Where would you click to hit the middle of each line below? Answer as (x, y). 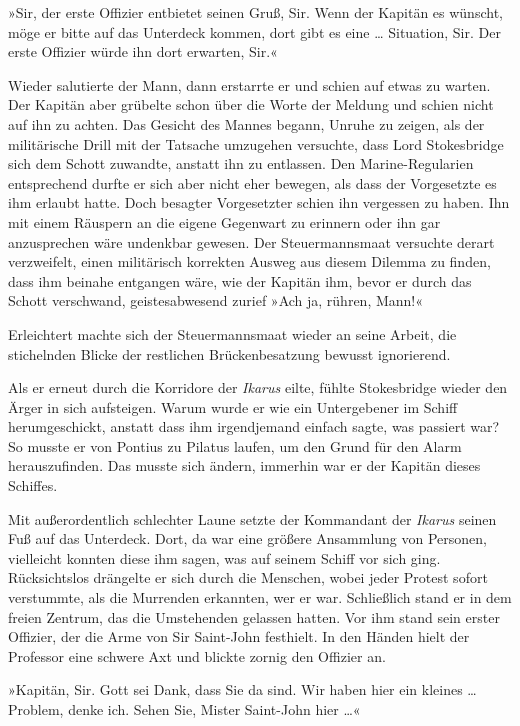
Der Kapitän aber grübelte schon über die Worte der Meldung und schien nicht (251, 104)
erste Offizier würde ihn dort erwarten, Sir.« (143, 51)
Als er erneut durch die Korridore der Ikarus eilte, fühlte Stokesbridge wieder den (258, 387)
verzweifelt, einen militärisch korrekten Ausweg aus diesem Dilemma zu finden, (249, 261)
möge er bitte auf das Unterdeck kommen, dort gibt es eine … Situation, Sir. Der (254, 31)
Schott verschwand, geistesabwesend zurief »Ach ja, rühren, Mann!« (216, 300)
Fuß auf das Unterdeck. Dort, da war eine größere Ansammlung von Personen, (247, 538)
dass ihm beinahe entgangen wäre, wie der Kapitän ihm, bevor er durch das (240, 280)
